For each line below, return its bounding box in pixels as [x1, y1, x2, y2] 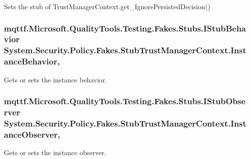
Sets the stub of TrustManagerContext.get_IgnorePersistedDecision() [4, 1, 211, 11]
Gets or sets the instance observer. [4, 147, 106, 158]
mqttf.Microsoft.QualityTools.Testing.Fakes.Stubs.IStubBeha [4, 22, 246, 34]
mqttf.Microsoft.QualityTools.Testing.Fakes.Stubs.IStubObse [4, 95, 246, 107]
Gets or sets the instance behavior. [4, 74, 107, 84]
